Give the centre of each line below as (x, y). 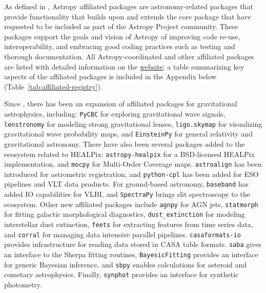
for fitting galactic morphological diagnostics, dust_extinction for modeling (125, 214)
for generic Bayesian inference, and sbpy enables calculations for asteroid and (126, 264)
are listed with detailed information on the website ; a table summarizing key (124, 66)
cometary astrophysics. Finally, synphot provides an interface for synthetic (121, 274)
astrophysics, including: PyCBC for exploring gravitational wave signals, (115, 113)
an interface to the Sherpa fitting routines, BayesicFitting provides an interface (131, 254)
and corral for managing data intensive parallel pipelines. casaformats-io (122, 234)
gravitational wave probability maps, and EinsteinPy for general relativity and (128, 134)
